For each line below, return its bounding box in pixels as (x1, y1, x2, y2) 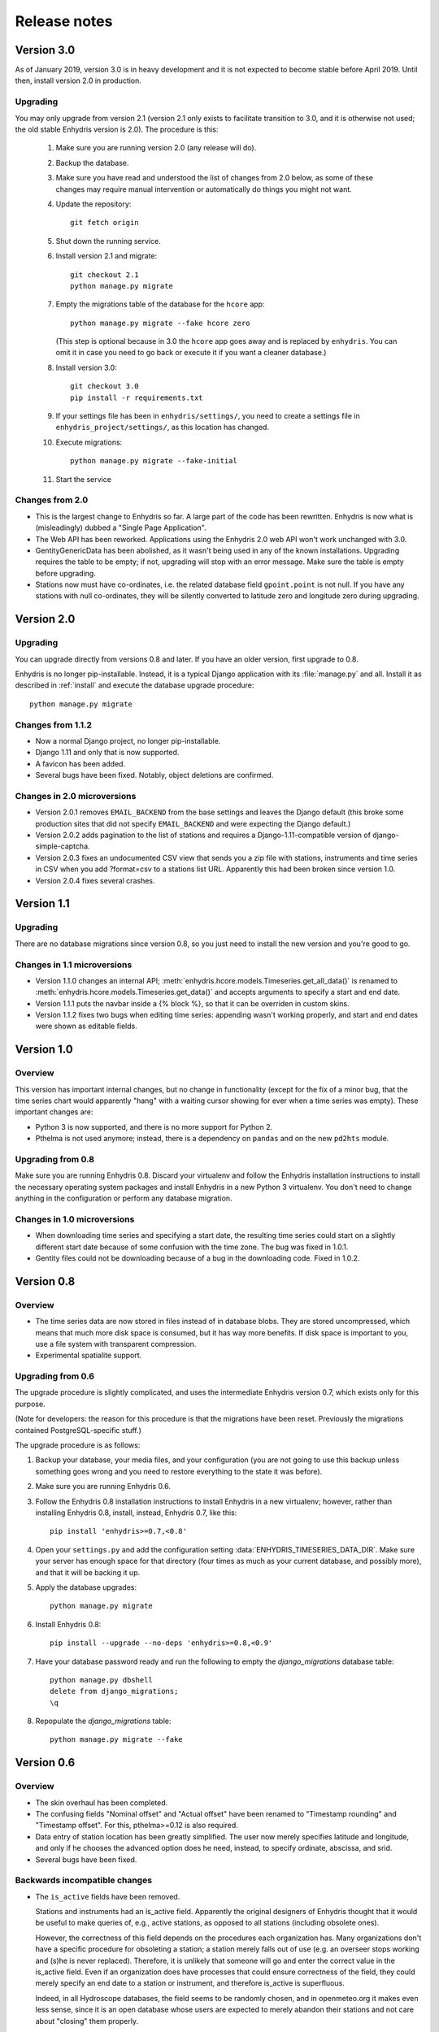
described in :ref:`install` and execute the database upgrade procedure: (15, 680, 254, 690)
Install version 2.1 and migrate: (55, 251, 158, 261)
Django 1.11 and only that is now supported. (35, 748, 180, 758)
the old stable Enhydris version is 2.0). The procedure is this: (15, 124, 219, 134)
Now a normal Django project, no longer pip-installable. (35, 736, 221, 745)
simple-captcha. (35, 841, 90, 851)
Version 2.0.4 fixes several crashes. (35, 875, 155, 885)
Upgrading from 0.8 (15, 1153, 95, 1165)
